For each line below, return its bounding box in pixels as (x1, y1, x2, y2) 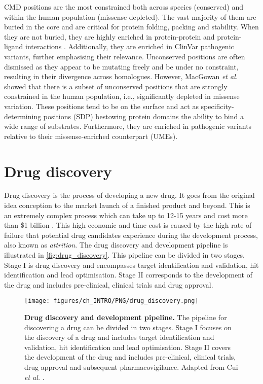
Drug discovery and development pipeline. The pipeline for (24, 312, 227, 323)
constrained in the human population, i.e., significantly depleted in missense (4, 91, 240, 101)
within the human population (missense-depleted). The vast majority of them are (4, 11, 256, 22)
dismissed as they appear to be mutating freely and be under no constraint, (4, 61, 239, 72)
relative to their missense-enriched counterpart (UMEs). (4, 130, 178, 141)
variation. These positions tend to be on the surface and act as (4, 100, 199, 111)
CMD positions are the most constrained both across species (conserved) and (4, 2, 243, 12)
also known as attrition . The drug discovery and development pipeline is (4, 239, 228, 250)
